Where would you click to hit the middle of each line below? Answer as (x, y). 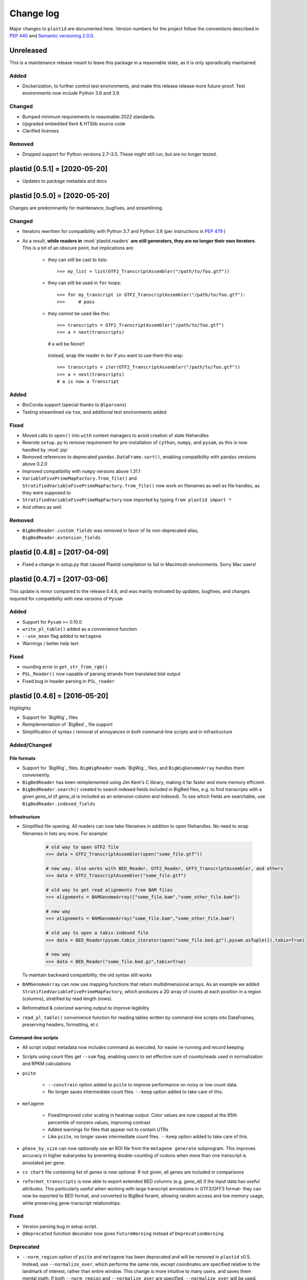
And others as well (42, 507)
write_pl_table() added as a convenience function (80, 629)
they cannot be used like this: (79, 313)
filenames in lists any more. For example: (65, 833)
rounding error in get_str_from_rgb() (65, 667)
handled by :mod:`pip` (46, 450)
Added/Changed (31, 745)
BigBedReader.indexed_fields (59, 804)
